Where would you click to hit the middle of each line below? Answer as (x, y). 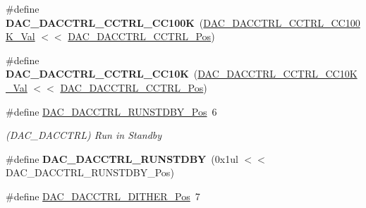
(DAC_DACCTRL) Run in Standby (84, 135)
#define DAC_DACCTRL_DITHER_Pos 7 (103, 196)
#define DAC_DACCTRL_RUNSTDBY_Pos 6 (111, 111)
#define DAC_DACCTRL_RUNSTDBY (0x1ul (122, 158)
